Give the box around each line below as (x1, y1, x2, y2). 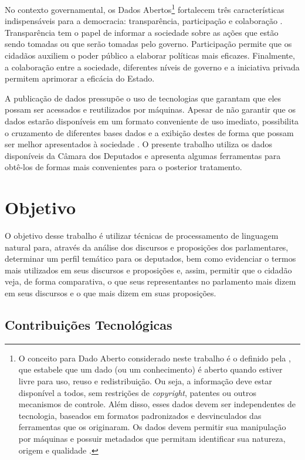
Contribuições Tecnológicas (5, 316, 172, 334)
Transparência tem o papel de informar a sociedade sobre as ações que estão (5, 26, 279, 38)
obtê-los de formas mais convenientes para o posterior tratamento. (5, 161, 242, 173)
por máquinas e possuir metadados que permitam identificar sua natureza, (18, 432, 286, 445)
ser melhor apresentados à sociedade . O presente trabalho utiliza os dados (5, 138, 273, 150)
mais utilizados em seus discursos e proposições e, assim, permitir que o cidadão (5, 263, 292, 276)
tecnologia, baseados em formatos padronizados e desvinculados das (18, 409, 262, 421)
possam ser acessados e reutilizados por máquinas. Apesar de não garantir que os (5, 103, 296, 116)
